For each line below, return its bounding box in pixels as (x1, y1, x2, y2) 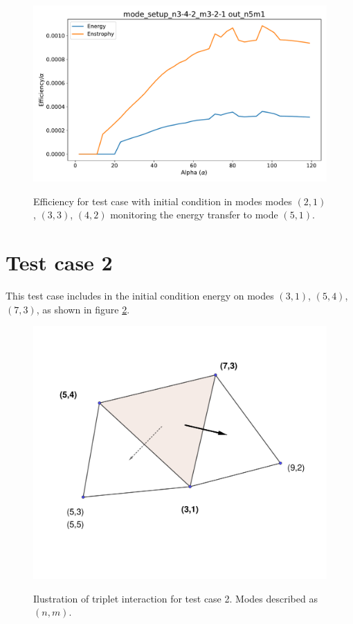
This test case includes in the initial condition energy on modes (6, 288, 274, 303)
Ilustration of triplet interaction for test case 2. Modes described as (33, 591, 318, 605)
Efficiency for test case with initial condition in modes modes (33, 193, 292, 208)
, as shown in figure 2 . (36, 302, 130, 316)
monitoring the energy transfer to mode (110, 207, 278, 222)
